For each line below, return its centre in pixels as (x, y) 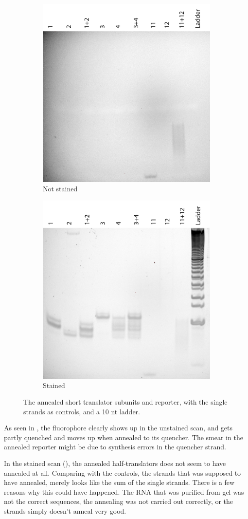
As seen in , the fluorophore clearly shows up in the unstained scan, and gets (118, 428)
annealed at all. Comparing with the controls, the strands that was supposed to (123, 473)
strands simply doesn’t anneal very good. (65, 510)
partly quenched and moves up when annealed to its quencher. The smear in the (124, 437)
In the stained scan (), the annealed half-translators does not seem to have (115, 463)
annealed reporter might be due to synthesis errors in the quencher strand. (115, 447)
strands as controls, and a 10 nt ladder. (82, 411)
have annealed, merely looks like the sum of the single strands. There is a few (119, 482)
